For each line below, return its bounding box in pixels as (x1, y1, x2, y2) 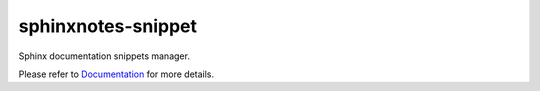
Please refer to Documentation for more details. (18, 68, 215, 80)
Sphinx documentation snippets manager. (18, 50, 190, 62)
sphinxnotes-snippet (18, 15, 198, 37)
